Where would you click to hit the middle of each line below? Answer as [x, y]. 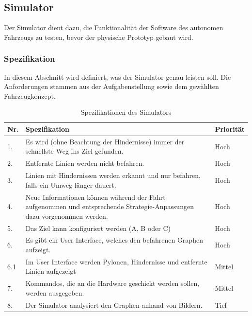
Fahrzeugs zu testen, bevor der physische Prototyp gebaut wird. [99, 37]
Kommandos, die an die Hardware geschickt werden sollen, [112, 283]
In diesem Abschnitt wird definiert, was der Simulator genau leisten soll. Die [118, 77]
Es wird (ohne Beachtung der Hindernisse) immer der [105, 141]
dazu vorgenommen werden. [67, 216]
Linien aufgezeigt [51, 271]
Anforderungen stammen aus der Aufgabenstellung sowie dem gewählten [111, 86]
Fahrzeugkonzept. [30, 96]
